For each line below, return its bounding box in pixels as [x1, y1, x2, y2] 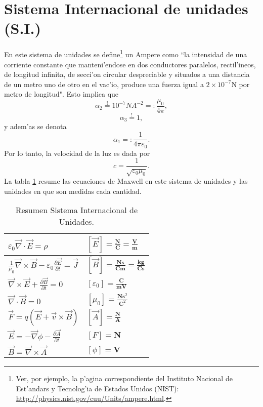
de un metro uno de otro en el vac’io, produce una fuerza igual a [4, 78, 204, 89]
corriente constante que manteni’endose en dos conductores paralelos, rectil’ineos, [4, 59, 256, 69]
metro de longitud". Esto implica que [4, 89, 119, 99]
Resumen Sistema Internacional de [15, 204, 138, 216]
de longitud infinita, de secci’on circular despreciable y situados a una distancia [4, 69, 250, 79]
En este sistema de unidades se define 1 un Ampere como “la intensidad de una [4, 48, 247, 59]
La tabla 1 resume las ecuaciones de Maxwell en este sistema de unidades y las [4, 175, 248, 186]
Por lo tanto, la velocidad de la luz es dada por [4, 147, 150, 158]
